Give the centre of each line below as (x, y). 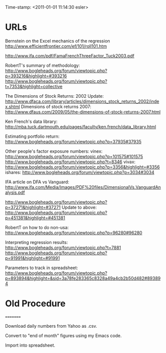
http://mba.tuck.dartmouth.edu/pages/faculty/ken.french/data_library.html (81, 126)
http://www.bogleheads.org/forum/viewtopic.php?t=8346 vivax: (70, 162)
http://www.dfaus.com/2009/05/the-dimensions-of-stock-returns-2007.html (83, 112)
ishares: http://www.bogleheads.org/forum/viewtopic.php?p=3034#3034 (80, 172)
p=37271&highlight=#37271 (33, 207)
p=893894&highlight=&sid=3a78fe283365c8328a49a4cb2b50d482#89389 (83, 278)
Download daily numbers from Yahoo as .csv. (51, 326)
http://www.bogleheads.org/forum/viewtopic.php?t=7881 (63, 247)
